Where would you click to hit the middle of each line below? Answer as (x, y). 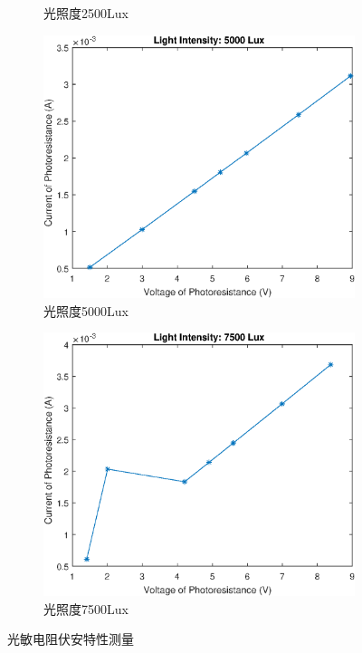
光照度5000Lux (86, 310)
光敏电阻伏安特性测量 (71, 639)
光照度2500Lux (86, 13)
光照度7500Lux (86, 608)
